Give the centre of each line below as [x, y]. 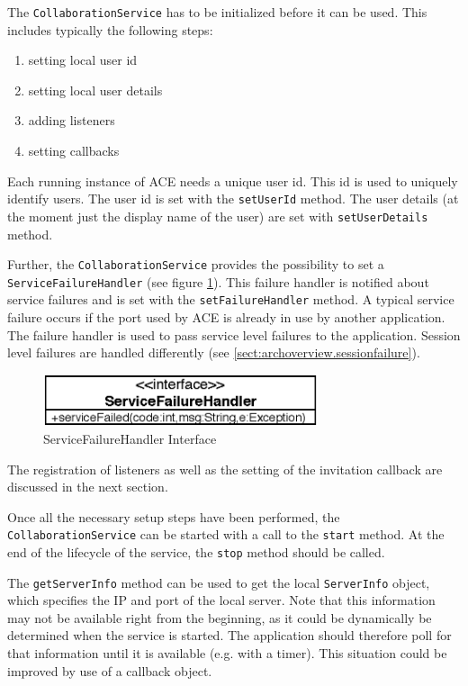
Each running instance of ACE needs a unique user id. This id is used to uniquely [233, 181]
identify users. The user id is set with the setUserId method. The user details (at [233, 199]
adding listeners [72, 120]
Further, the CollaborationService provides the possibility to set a [196, 264]
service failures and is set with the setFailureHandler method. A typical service [231, 299]
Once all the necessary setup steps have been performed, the [174, 516]
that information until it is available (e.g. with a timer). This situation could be [227, 653]
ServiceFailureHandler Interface [130, 438]
